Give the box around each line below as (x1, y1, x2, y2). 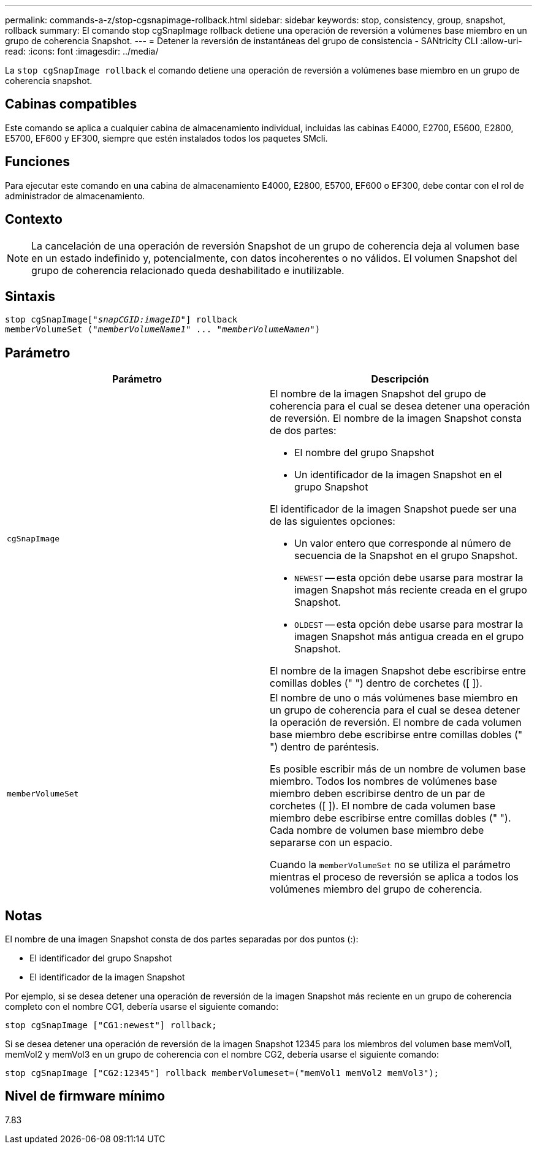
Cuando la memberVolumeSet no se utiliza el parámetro (270, 858, 511, 871)
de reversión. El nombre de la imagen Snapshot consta (270, 412, 522, 425)
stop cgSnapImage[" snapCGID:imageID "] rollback (5, 315, 238, 325)
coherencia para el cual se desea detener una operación (270, 400, 530, 413)
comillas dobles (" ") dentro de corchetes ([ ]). (270, 677, 482, 690)
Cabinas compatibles (5, 96, 137, 112)
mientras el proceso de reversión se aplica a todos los (270, 871, 519, 884)
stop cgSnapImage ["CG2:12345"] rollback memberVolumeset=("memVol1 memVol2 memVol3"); (5, 1068, 440, 1078)
